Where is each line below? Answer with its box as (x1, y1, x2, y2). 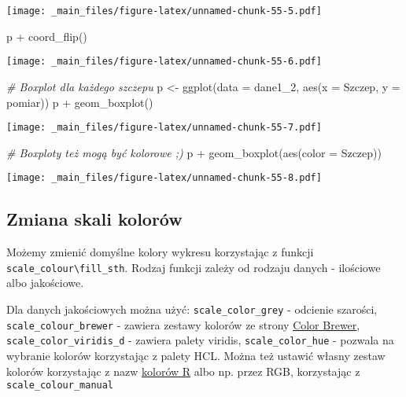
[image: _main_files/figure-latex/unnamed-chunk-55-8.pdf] (6, 172, 322, 184)
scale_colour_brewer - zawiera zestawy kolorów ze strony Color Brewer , (6, 316, 360, 333)
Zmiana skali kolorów (6, 207, 183, 231)
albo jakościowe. (6, 274, 84, 291)
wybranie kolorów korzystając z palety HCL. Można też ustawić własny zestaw (6, 347, 386, 364)
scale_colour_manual (6, 380, 114, 391)
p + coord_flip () (6, 28, 87, 44)
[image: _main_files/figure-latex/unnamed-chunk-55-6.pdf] (6, 56, 322, 68)
